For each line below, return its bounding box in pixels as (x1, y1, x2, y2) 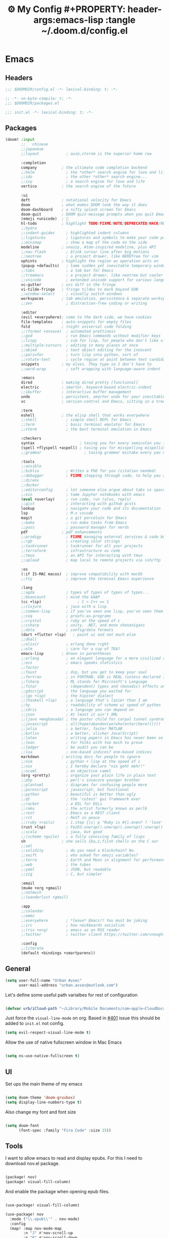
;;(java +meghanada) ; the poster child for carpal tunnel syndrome (21, 716, 167, 721)
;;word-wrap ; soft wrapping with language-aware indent (21, 366, 161, 372)
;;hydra (21, 226, 37, 231)
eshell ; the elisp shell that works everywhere (21, 412, 150, 418)
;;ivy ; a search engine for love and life (21, 179, 145, 184)
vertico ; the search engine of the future (21, 184, 136, 189)
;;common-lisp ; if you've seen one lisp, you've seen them (21, 608, 163, 614)
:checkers (21, 436, 42, 441)
